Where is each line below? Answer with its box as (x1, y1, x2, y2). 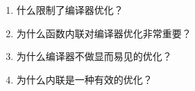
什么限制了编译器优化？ (16, 3, 124, 17)
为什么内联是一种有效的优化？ (16, 72, 153, 86)
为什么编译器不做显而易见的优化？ (16, 49, 172, 63)
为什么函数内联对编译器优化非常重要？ (16, 26, 192, 40)
